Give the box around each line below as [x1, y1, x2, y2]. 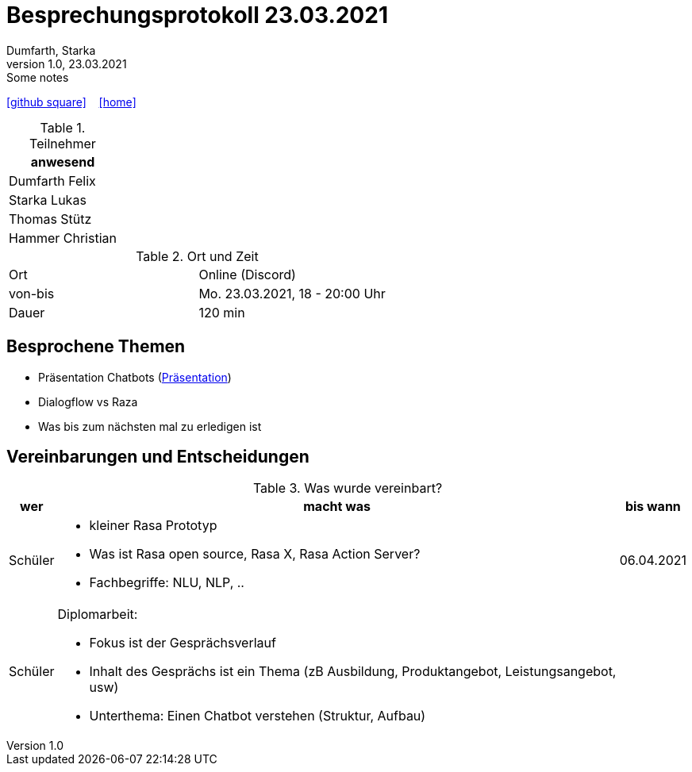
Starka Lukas [9, 191, 86, 208]
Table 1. [40, 119, 86, 136]
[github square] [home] [6, 94, 136, 109]
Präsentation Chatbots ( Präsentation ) [38, 370, 232, 384]
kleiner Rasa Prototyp [89, 517, 217, 534]
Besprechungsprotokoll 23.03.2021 [6, 2, 388, 29]
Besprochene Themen [6, 336, 186, 357]
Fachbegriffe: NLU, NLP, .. [89, 574, 244, 591]
